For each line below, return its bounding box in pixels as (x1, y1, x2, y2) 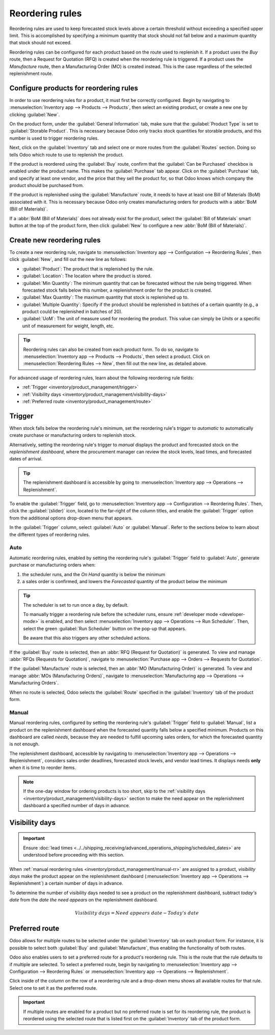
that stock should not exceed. (9, 40, 72, 46)
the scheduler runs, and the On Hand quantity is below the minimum (22, 571, 166, 577)
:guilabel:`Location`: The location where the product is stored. (22, 273, 152, 279)
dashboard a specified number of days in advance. (23, 803, 130, 809)
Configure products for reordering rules (9, 84, 139, 92)
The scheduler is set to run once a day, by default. (23, 602, 129, 608)
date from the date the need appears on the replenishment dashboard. (9, 897, 158, 903)
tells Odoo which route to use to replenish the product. (9, 151, 124, 158)
